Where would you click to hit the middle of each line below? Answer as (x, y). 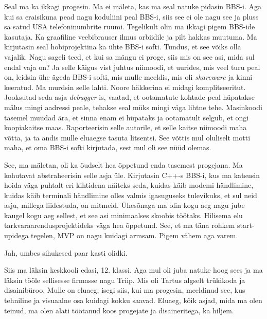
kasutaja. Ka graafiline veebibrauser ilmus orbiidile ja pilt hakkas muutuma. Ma (131, 36)
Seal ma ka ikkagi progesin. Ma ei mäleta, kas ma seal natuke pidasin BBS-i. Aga (133, 6)
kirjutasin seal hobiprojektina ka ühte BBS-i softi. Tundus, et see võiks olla (123, 47)
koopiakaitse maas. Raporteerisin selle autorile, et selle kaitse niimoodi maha (126, 127)
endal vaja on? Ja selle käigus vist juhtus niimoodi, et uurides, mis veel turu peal (132, 67)
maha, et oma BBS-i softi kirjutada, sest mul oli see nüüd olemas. (108, 147)
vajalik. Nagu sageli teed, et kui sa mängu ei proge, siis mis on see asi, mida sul (129, 56)
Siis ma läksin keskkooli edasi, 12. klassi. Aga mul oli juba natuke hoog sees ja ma (133, 270)
